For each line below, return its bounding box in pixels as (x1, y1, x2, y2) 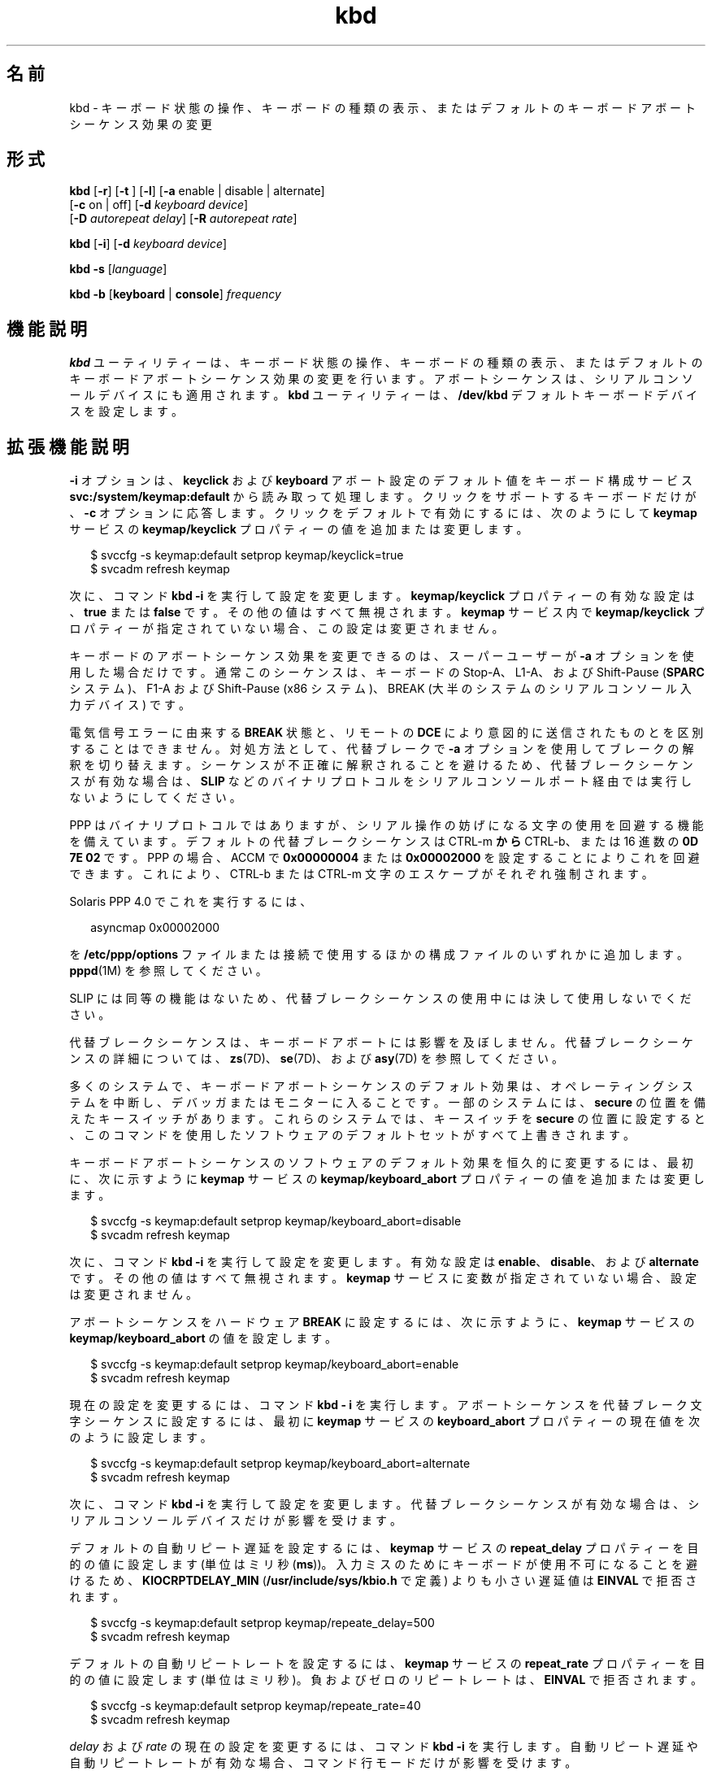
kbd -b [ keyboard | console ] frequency (69, 287, 281, 302)
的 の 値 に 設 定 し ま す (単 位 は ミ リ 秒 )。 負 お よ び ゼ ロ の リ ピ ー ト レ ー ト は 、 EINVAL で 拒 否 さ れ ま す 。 (69, 1673, 702, 1687)
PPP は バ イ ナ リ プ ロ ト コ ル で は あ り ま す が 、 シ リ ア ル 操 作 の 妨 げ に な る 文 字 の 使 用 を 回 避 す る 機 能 (69, 818, 704, 833)
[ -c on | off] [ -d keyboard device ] (69, 198, 249, 212)
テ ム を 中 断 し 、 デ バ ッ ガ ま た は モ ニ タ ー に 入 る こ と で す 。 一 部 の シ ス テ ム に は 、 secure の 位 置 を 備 (69, 1095, 705, 1110)
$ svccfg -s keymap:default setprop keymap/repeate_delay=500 (90, 1616, 435, 1630)
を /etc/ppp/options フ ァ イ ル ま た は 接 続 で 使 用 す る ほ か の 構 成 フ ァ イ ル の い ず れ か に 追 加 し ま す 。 (69, 947, 688, 962)
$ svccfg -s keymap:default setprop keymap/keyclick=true (90, 548, 404, 563)
